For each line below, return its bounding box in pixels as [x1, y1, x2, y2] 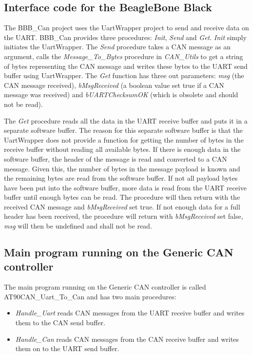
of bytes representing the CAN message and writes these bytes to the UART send [4, 61, 248, 71]
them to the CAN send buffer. [15, 317, 105, 328]
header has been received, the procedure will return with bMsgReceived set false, [4, 211, 243, 221]
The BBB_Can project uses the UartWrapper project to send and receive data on [4, 22, 249, 33]
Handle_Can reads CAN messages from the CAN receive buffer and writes [15, 334, 239, 344]
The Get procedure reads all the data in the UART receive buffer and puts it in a [4, 115, 248, 125]
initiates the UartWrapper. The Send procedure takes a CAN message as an [4, 42, 231, 52]
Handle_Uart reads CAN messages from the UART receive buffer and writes [15, 308, 245, 318]
